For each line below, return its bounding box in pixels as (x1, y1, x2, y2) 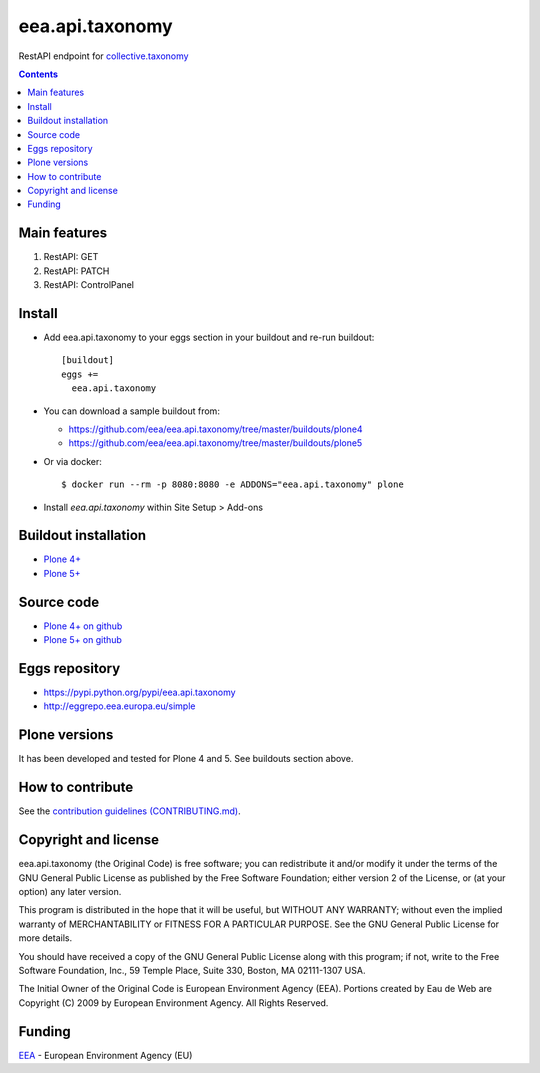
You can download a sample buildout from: (43, 405, 220, 417)
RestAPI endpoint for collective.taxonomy (18, 50, 189, 62)
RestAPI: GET (43, 251, 99, 263)
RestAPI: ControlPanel (43, 279, 135, 291)
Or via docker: (43, 455, 102, 467)
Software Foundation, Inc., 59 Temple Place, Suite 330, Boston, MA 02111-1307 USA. (18, 964, 366, 976)
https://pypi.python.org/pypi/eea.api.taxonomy (43, 686, 236, 699)
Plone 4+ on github (43, 620, 123, 632)
